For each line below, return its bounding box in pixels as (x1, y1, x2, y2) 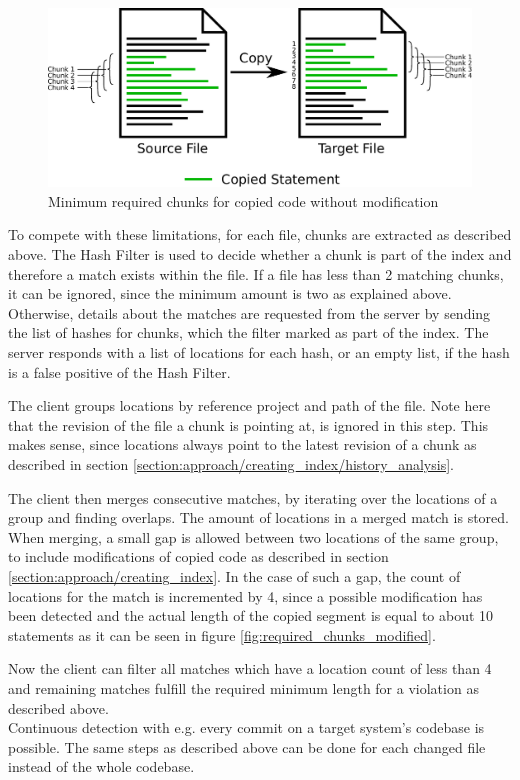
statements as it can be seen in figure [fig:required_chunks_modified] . (8, 624, 436, 645)
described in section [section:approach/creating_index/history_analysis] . (8, 454, 454, 474)
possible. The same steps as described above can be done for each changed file (8, 736, 486, 757)
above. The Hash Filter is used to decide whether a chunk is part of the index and (8, 244, 512, 265)
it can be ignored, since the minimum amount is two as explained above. (8, 283, 452, 304)
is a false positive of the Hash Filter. (8, 361, 231, 382)
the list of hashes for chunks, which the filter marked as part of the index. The (8, 322, 489, 343)
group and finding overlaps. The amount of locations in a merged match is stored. (8, 507, 509, 528)
